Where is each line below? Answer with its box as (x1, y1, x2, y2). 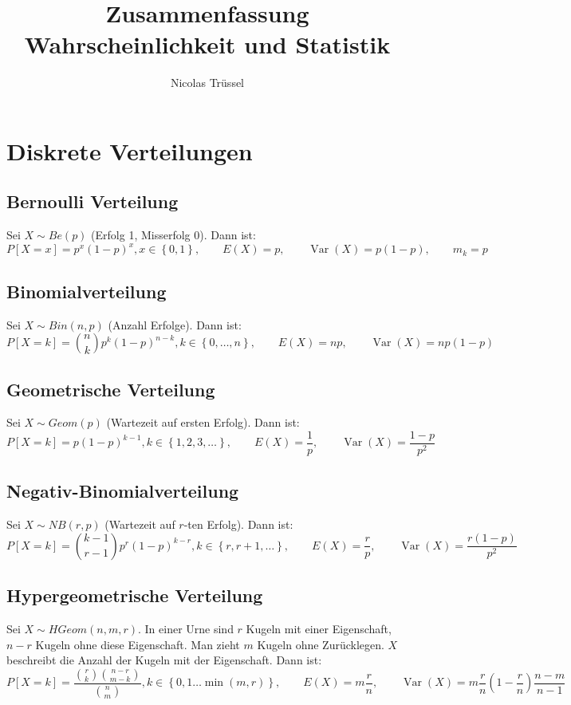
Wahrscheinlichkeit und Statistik (24, 28, 391, 61)
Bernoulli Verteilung (6, 189, 179, 214)
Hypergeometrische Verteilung (6, 583, 263, 608)
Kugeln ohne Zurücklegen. (257, 636, 384, 652)
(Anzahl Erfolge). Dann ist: (108, 316, 242, 333)
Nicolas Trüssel (170, 74, 245, 91)
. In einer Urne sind (137, 620, 234, 637)
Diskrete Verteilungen (6, 134, 253, 167)
